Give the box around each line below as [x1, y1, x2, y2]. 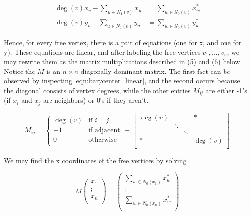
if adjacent [88, 126, 120, 134]
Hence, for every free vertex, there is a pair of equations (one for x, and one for [4, 37, 242, 47]
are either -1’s [205, 85, 247, 95]
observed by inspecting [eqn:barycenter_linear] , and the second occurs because [4, 75, 240, 86]
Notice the [4, 66, 35, 76]
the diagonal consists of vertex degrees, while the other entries [4, 85, 191, 95]
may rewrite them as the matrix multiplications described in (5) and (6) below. [4, 56, 242, 67]
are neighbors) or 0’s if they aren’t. [43, 95, 149, 105]
